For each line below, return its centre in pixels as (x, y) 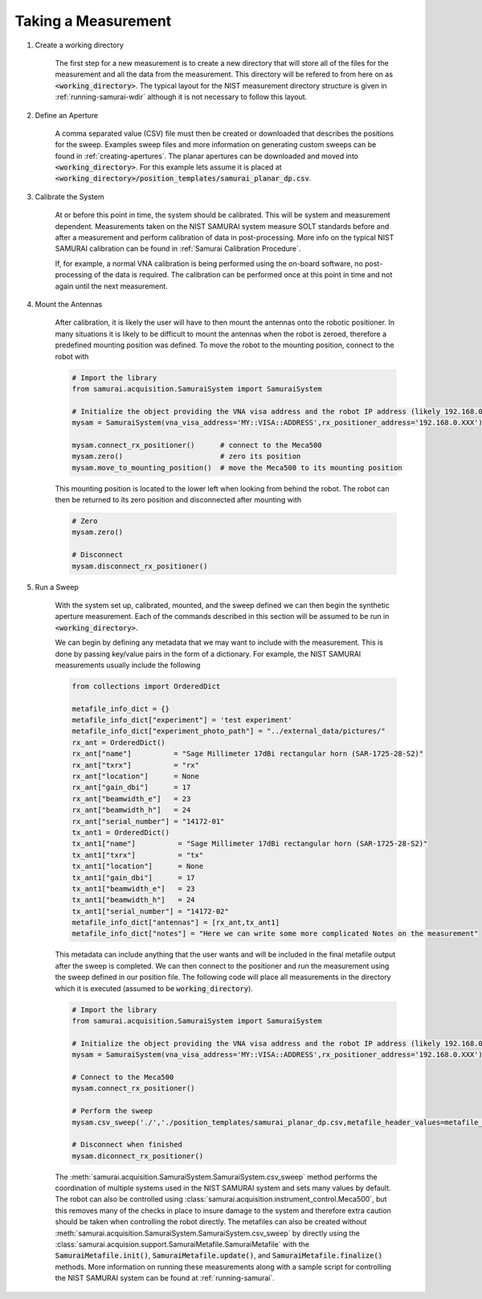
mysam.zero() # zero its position (186, 457)
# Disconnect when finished (127, 1145)
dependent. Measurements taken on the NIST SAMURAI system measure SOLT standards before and (222, 226)
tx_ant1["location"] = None (138, 867)
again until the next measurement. (111, 286)
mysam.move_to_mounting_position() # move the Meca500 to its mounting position (237, 467)
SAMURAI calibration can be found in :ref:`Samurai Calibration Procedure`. (178, 248)
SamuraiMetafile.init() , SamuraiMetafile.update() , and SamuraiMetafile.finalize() (219, 1256)
